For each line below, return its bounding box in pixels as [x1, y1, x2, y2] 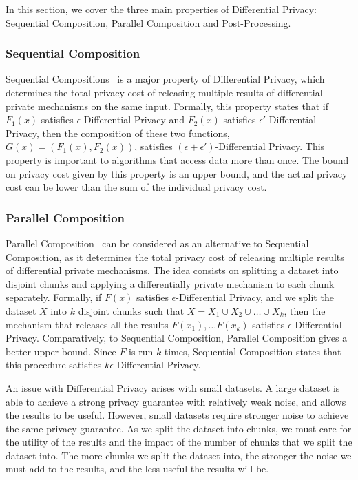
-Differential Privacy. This [215, 139, 325, 154]
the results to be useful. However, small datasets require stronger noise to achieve [6, 408, 349, 422]
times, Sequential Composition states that [164, 344, 341, 358]
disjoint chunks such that [78, 303, 185, 317]
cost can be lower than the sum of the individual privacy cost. [6, 180, 267, 194]
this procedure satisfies [6, 357, 102, 372]
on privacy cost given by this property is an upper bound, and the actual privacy [6, 166, 348, 180]
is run [129, 344, 154, 358]
